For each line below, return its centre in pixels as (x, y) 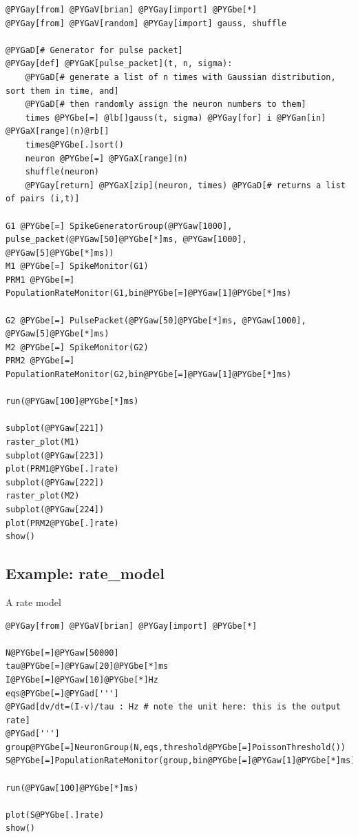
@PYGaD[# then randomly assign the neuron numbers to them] (166, 104)
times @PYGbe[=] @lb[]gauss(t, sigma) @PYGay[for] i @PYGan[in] (176, 118)
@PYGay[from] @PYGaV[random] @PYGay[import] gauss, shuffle (146, 23)
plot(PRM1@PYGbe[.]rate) (62, 469)
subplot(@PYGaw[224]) (55, 509)
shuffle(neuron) (62, 172)
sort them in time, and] (62, 91)
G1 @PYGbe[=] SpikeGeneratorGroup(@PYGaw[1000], (119, 226)
